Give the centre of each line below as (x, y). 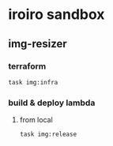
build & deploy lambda (52, 103)
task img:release (48, 135)
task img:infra (33, 82)
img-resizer (38, 44)
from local (36, 120)
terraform (27, 66)
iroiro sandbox (56, 15)
